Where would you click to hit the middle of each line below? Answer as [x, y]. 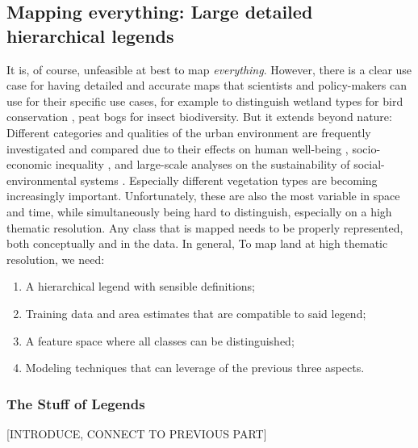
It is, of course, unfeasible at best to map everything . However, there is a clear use [209, 69]
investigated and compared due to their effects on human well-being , [178, 148]
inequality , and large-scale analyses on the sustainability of [203, 164]
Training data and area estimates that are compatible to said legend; [196, 313]
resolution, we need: [56, 259]
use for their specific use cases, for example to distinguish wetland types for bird [205, 100]
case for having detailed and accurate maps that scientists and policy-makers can [207, 85]
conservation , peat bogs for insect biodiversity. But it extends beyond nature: [199, 117]
